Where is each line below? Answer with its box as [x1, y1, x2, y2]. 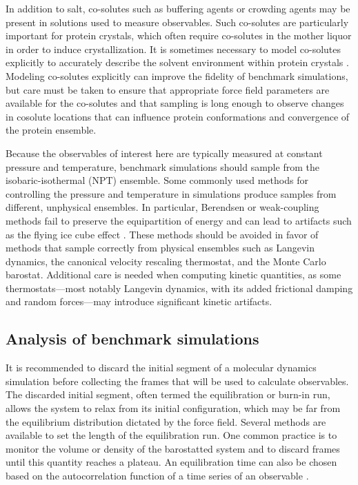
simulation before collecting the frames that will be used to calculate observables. [6, 373, 349, 388]
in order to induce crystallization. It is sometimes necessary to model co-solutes [6, 41, 341, 56]
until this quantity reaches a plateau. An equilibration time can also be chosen [6, 455, 337, 469]
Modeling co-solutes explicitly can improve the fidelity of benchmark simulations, [6, 68, 348, 83]
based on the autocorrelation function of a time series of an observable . [6, 468, 309, 483]
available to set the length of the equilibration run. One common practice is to [6, 428, 337, 442]
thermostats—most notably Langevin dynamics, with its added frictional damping [6, 280, 353, 295]
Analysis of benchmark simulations [6, 328, 259, 349]
